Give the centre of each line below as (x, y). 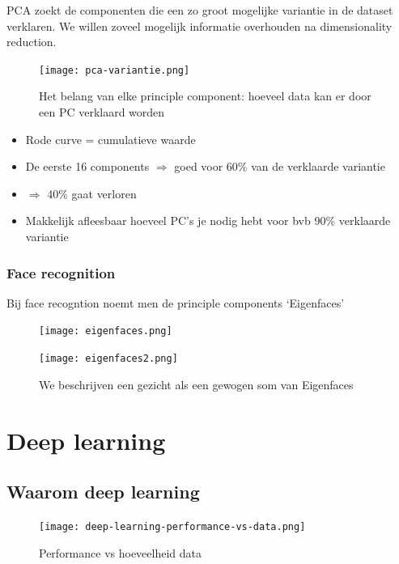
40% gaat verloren (92, 193)
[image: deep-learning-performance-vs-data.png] (172, 526)
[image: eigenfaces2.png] (108, 359)
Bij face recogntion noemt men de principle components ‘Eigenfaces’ (176, 302)
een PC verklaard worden (102, 112)
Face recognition (61, 272)
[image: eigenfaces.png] (106, 331)
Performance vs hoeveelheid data (121, 552)
